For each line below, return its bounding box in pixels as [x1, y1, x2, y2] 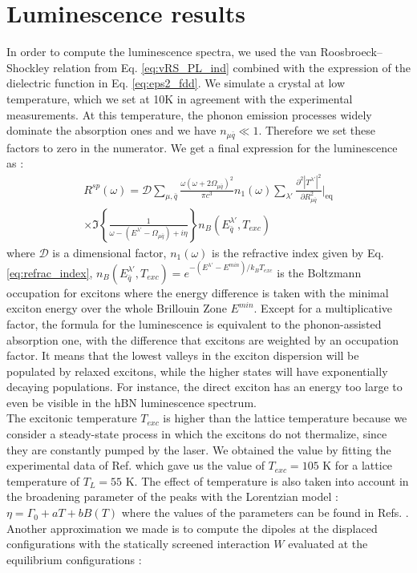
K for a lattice [322, 457, 393, 474]
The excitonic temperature [6, 410, 137, 426]
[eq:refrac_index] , [6, 264, 93, 280]
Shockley [6, 59, 50, 75]
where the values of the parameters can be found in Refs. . [121, 504, 409, 521]
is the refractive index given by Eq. [212, 244, 384, 260]
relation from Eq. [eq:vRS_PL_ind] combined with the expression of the [53, 59, 411, 75]
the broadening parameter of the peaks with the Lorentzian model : [6, 488, 338, 505]
